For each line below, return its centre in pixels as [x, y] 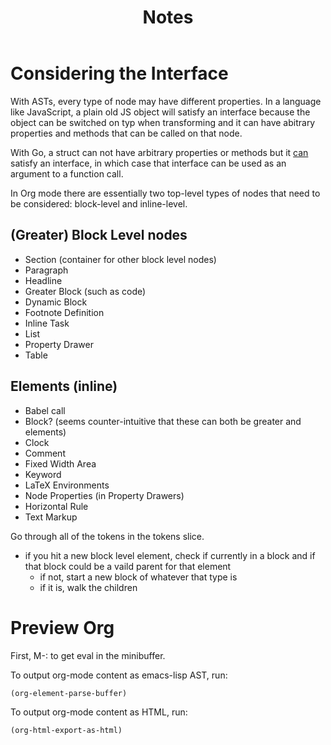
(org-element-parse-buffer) [69, 693]
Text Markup [51, 517]
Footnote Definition [64, 312]
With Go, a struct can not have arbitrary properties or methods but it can [159, 152]
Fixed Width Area [60, 463]
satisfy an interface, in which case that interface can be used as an [148, 163]
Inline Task [47, 323]
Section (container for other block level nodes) [120, 259]
